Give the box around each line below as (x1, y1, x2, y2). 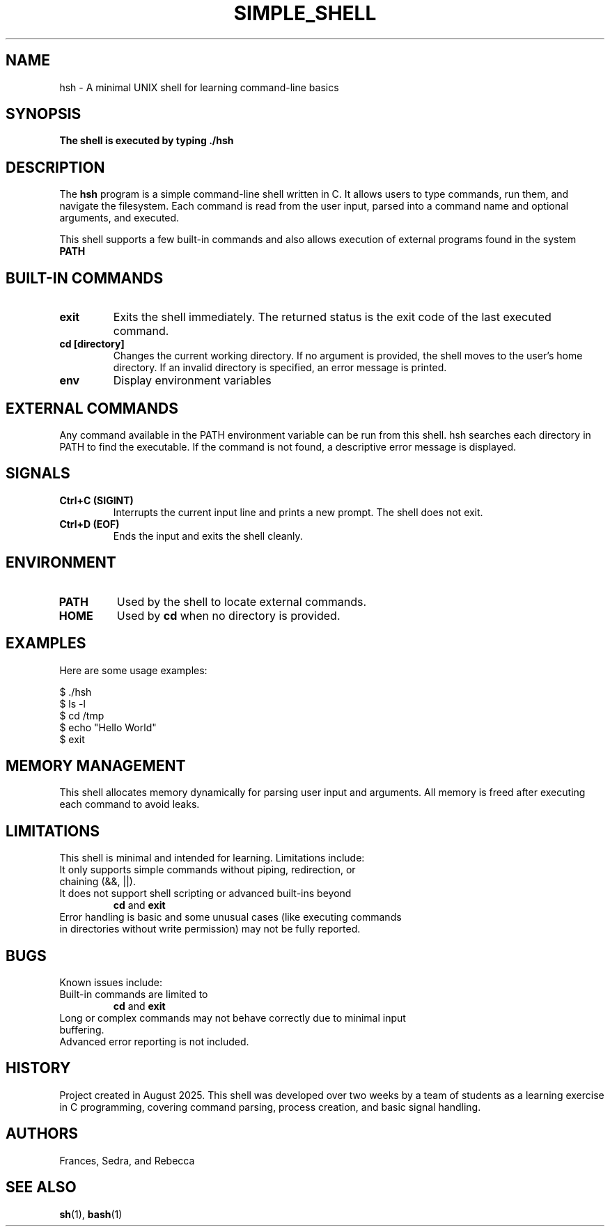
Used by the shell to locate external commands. (116, 594, 367, 609)
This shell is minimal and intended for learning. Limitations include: (59, 852, 365, 864)
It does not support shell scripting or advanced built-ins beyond (59, 887, 352, 900)
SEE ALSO (6, 1178, 77, 1196)
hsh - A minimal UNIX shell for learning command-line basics (59, 81, 339, 93)
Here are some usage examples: (59, 664, 208, 676)
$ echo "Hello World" (59, 721, 157, 733)
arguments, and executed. (59, 212, 180, 224)
